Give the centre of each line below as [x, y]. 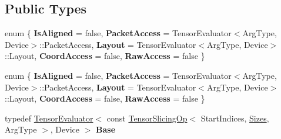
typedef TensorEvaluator [49, 118]
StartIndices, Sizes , [235, 118]
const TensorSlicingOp [147, 118]
